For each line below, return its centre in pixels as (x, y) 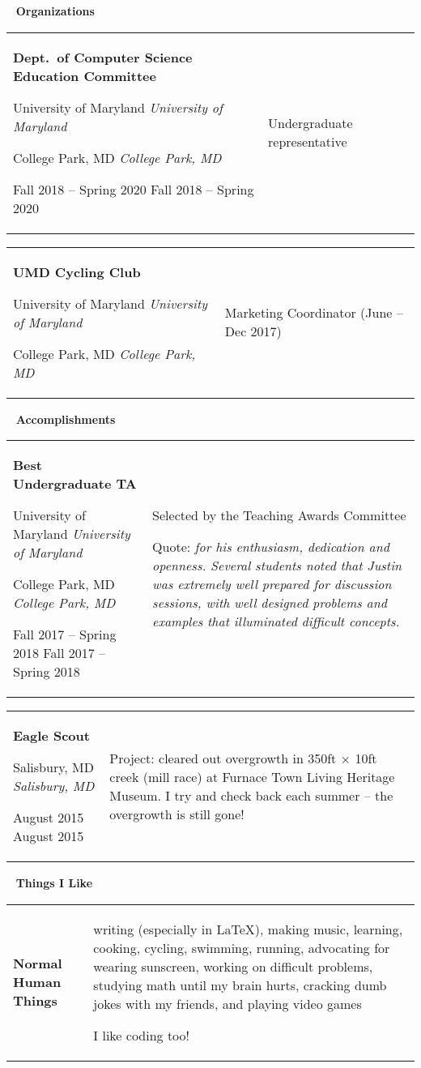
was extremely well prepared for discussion (272, 584)
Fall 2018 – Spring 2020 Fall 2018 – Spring (134, 189)
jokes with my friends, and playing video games (228, 1003)
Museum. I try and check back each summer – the (251, 795)
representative (308, 142)
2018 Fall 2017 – (60, 653)
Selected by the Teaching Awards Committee (279, 515)
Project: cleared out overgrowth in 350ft (223, 758)
